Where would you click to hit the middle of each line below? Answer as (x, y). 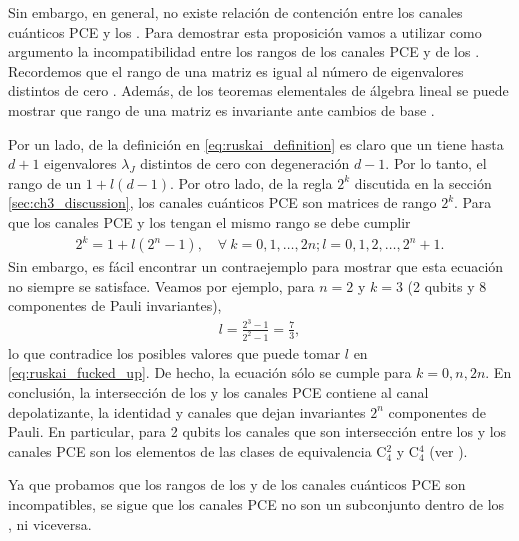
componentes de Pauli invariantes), (115, 305)
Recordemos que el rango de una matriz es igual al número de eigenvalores (236, 70)
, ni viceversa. (50, 523)
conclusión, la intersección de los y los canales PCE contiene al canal (218, 392)
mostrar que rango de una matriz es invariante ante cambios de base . (221, 109)
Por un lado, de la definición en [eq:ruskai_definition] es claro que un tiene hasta (256, 143)
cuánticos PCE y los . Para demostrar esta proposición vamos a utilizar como (245, 31)
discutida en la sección (423, 182)
